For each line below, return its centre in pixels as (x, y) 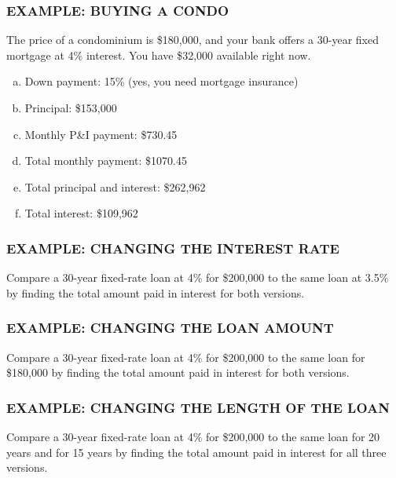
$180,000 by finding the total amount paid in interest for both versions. (178, 372)
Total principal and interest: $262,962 (115, 186)
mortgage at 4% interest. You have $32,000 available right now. (159, 55)
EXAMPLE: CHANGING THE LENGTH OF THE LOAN (198, 407)
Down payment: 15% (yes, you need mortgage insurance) (161, 81)
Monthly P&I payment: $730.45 (101, 134)
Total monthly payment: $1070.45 (106, 161)
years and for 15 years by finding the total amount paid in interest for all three (196, 452)
